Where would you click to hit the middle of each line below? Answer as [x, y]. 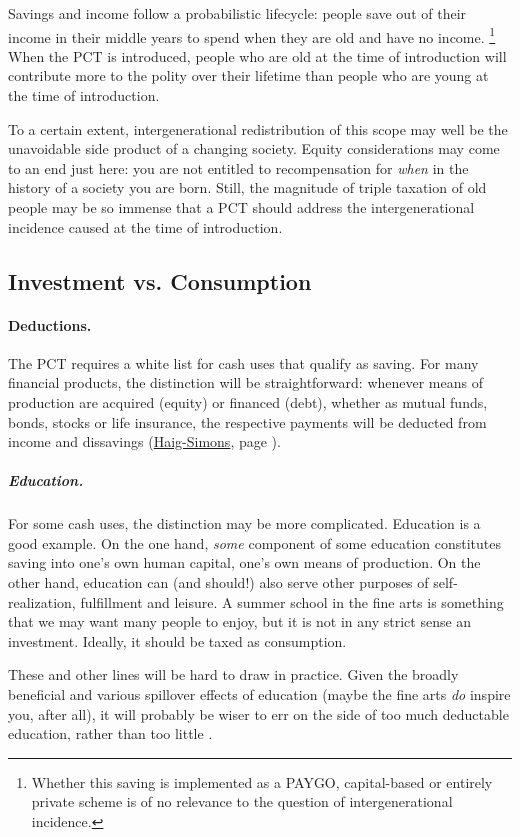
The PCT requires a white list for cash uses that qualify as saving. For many [243, 362]
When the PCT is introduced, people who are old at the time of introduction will [257, 55]
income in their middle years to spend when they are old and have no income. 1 [252, 35]
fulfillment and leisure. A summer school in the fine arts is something [292, 601]
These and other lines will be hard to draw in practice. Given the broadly [233, 674]
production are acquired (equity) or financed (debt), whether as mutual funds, [248, 401]
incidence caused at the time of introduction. [145, 226]
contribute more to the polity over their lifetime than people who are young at [248, 75]
